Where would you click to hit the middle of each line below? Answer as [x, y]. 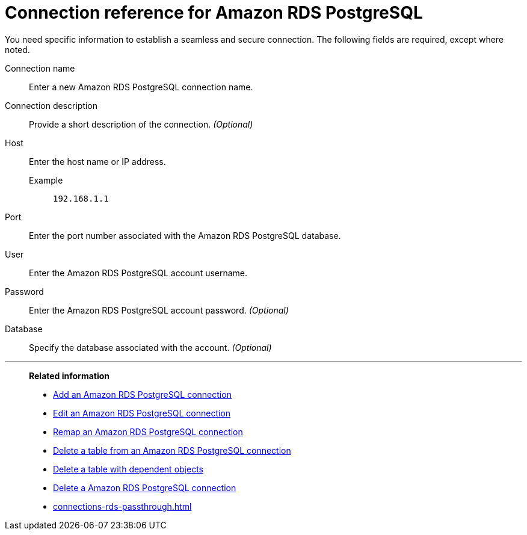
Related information [69, 376]
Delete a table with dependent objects [128, 469]
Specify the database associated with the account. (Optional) [150, 347]
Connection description [51, 105]
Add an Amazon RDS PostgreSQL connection [142, 394]
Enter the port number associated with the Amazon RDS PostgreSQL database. [185, 235]
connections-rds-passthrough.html [122, 506]
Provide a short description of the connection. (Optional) [141, 124]
